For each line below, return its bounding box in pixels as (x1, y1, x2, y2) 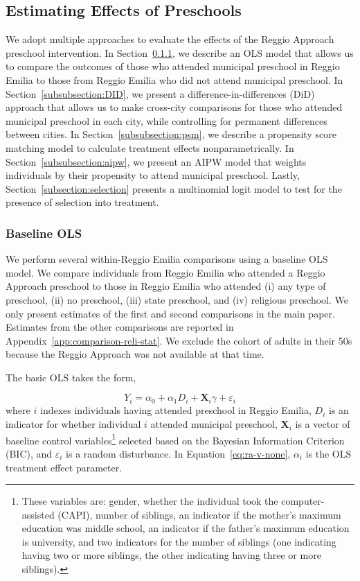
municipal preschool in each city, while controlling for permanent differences (6, 113, 327, 128)
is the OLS (305, 446, 352, 460)
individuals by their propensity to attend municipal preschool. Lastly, (6, 168, 300, 182)
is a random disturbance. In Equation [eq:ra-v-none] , (66, 446, 291, 460)
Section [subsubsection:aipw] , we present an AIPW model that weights (6, 154, 307, 168)
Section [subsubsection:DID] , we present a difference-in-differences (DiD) (6, 86, 315, 101)
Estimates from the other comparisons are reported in (6, 320, 234, 334)
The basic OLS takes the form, (6, 370, 136, 384)
